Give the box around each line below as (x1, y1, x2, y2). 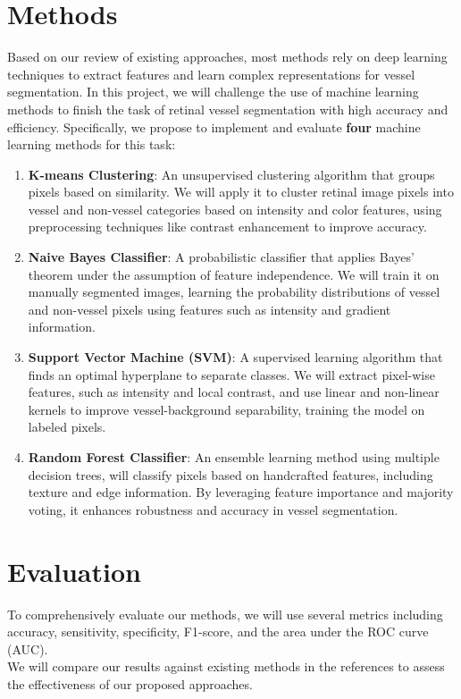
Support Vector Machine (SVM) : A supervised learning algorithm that (28, 348, 443, 366)
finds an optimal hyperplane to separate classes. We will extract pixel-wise (28, 365, 435, 383)
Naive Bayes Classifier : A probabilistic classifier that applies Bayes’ (28, 248, 415, 266)
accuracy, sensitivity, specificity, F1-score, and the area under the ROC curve (7, 622, 429, 641)
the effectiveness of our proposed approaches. (7, 674, 253, 693)
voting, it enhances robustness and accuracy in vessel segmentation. (28, 500, 398, 518)
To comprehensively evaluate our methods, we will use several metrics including (7, 604, 443, 623)
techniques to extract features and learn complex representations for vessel (7, 64, 415, 83)
